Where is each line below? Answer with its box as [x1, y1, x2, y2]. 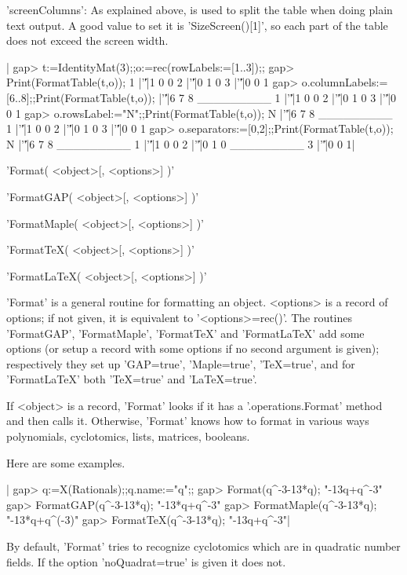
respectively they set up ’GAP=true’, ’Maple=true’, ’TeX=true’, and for [6, 355, 355, 372]
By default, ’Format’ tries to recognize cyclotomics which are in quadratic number [6, 538, 401, 555]
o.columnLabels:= [301, 74, 388, 90]
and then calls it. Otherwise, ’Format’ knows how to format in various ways [6, 412, 369, 429]
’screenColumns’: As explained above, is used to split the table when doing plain [6, 2, 393, 17]
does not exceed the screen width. [6, 32, 169, 49]
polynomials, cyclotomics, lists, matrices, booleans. [6, 428, 250, 445]
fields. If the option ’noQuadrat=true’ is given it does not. [6, 553, 286, 570]
